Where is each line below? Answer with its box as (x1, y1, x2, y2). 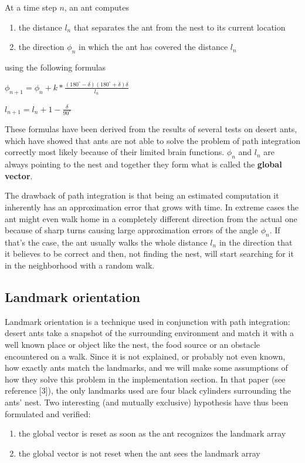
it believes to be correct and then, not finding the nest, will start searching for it (5, 247, 294, 260)
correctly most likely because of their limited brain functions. (5, 146, 225, 158)
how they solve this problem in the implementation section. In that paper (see (5, 373, 286, 385)
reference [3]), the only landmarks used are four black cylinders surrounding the (5, 384, 291, 397)
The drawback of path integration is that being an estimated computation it (5, 189, 279, 202)
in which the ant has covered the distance (78, 41, 228, 53)
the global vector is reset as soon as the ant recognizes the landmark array (18, 427, 286, 439)
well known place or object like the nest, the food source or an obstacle (5, 338, 260, 351)
